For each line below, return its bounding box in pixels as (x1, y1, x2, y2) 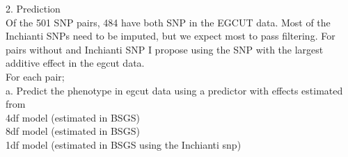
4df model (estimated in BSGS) (6, 110, 140, 124)
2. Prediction (6, 1, 61, 15)
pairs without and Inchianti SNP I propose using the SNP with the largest (6, 42, 324, 56)
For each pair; (6, 69, 65, 83)
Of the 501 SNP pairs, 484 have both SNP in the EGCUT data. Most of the (6, 15, 331, 29)
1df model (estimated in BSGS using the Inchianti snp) (6, 137, 242, 151)
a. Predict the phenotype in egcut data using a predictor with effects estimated (6, 83, 343, 97)
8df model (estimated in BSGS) (6, 124, 140, 138)
